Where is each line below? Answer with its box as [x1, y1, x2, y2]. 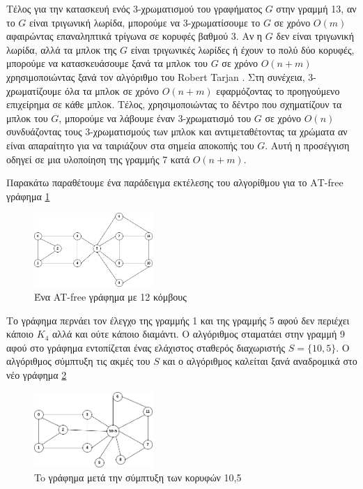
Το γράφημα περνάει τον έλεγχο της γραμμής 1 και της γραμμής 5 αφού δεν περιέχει [6, 313, 350, 327]
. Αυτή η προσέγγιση [265, 137, 350, 152]
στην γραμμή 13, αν [276, 1, 357, 15]
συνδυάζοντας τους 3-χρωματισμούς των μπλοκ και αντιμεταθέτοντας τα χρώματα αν [6, 124, 348, 139]
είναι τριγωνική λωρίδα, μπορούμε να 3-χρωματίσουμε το [29, 15, 261, 29]
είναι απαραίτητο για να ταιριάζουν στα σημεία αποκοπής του [6, 137, 254, 152]
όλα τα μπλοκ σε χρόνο [64, 83, 160, 98]
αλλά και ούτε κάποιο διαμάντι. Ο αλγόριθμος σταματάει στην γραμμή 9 [52, 326, 345, 341]
